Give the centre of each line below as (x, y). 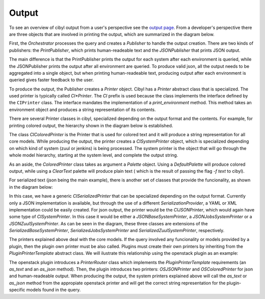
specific (17, 290)
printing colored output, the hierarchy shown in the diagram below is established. (91, 125)
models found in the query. (53, 290)
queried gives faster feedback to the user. (52, 80)
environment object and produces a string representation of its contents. (82, 109)
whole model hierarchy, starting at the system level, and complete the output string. (94, 155)
